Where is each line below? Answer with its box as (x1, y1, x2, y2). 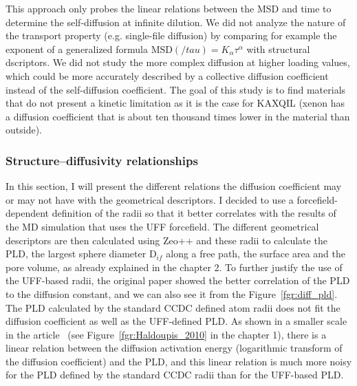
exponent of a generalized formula (6, 41, 148, 56)
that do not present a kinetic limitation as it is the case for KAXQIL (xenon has (6, 96, 345, 110)
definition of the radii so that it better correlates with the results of (52, 206, 336, 220)
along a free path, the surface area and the (166, 246, 345, 261)
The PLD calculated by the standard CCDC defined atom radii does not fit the (6, 300, 340, 314)
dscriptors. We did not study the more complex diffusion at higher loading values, (6, 55, 350, 69)
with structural (246, 41, 310, 56)
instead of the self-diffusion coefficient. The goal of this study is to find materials (6, 82, 346, 96)
